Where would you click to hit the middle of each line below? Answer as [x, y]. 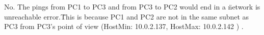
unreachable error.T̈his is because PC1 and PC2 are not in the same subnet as [127, 16]
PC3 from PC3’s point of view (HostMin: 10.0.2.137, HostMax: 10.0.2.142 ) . [124, 26]
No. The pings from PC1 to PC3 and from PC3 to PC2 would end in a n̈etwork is [132, 6]
